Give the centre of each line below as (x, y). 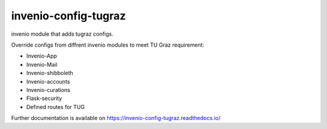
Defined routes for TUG (55, 107)
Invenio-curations (48, 90)
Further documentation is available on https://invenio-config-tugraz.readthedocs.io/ (116, 118)
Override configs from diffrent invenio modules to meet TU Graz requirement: (108, 45)
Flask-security (44, 98)
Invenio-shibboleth (50, 73)
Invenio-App (42, 56)
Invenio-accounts (48, 81)
